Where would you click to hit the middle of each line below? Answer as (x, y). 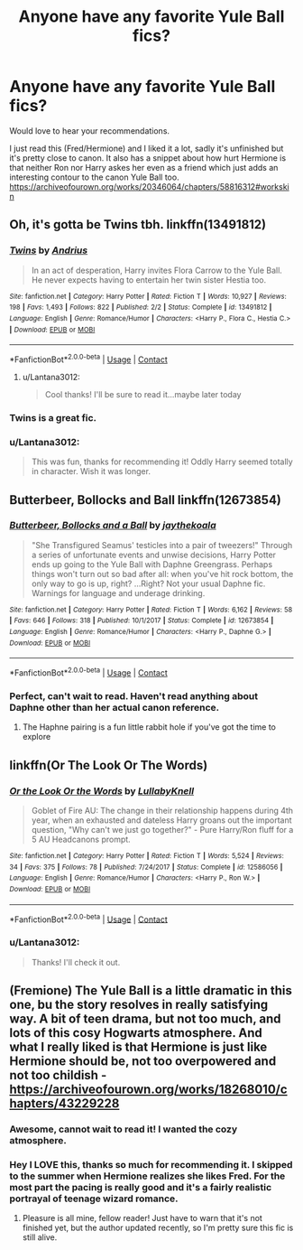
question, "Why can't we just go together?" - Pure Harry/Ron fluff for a (162, 830)
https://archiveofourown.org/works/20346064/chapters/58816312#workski (150, 186)
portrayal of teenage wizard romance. (94, 1199)
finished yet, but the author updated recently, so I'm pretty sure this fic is (158, 1228)
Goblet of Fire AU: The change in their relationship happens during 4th (162, 811)
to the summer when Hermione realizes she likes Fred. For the (147, 1176)
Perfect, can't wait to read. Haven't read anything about (134, 696)
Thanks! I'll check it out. (76, 962)
